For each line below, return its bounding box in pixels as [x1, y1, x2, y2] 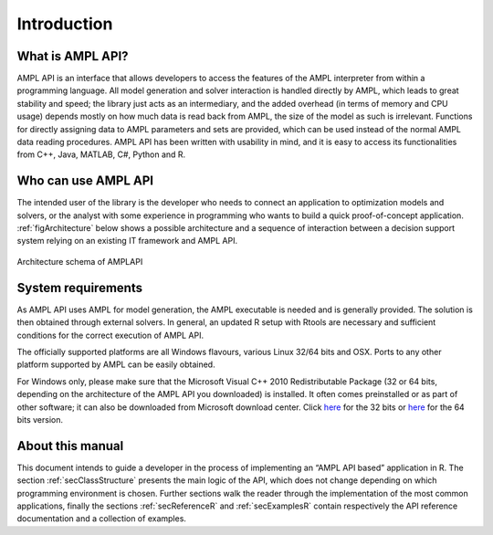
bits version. [16, 414, 64, 425]
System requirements [16, 279, 143, 296]
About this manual [16, 438, 124, 454]
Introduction [16, 14, 113, 34]
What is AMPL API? [16, 48, 129, 64]
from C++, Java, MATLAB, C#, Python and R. [16, 149, 186, 160]
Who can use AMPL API [16, 173, 154, 189]
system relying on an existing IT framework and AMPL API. [16, 236, 237, 247]
